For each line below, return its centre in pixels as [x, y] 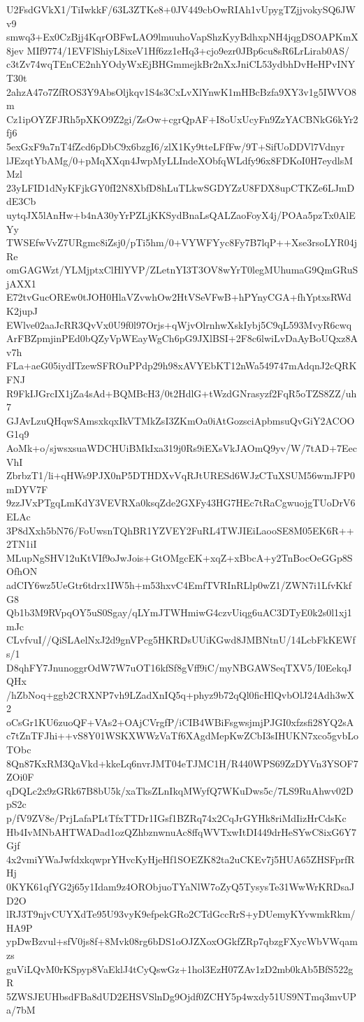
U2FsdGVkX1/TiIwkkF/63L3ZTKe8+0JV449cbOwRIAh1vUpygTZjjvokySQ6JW [181, 9]
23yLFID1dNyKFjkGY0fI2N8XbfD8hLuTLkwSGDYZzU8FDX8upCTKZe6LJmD [181, 187]
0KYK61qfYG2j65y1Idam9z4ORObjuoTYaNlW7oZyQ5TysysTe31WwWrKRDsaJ [181, 886]
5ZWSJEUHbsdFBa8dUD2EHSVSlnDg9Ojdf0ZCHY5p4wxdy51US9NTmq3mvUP [182, 996]
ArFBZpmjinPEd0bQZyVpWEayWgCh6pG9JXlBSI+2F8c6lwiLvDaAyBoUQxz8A [182, 338]
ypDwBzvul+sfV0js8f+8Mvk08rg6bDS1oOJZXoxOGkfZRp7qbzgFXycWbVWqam [182, 941]
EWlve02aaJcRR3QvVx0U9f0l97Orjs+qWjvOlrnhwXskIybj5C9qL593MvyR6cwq [179, 324]
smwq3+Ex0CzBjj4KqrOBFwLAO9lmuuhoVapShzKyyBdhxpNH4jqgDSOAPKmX [182, 37]
